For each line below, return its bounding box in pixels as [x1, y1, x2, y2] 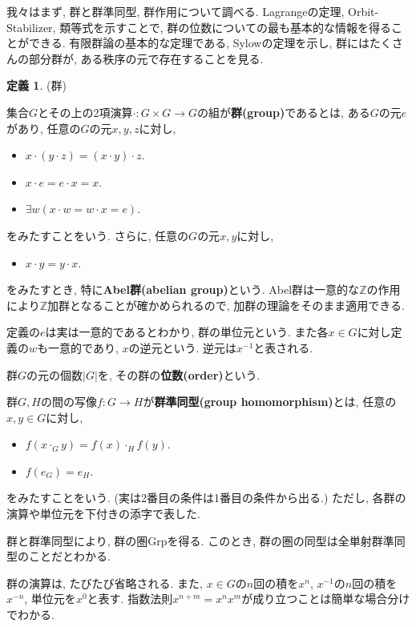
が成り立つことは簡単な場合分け [241, 590, 410, 607]
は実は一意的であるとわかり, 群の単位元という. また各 [45, 324, 329, 340]
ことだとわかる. [28, 548, 111, 565]
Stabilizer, [6, 18, 56, 35]
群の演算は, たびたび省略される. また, [6, 574, 203, 591]
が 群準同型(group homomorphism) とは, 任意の [143, 393, 397, 410]
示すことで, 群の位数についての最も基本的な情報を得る [104, 18, 391, 35]
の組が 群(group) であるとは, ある [197, 103, 370, 120]
